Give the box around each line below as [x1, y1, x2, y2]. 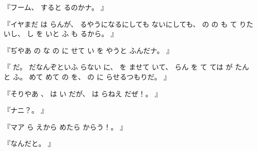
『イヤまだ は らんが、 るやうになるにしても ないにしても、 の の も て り [3, 18, 247, 29]
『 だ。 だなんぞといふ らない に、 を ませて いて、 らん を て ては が [3, 62, 233, 72]
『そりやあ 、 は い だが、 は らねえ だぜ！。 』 [3, 88, 162, 98]
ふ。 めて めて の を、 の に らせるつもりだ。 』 [12, 71, 171, 81]
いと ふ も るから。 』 [45, 28, 118, 39]
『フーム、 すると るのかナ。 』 [3, 2, 108, 12]
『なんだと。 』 [3, 138, 55, 149]
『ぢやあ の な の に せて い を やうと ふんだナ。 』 [3, 45, 173, 55]
